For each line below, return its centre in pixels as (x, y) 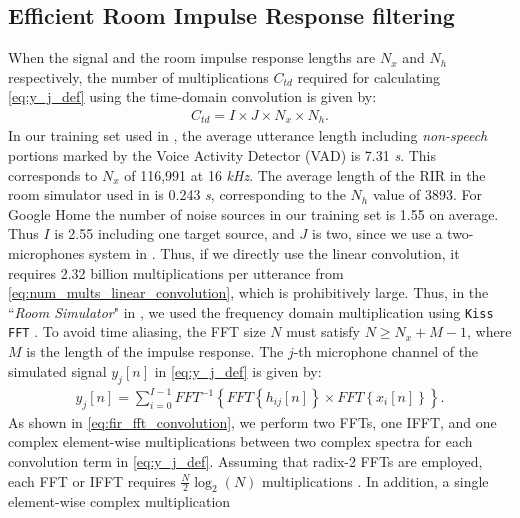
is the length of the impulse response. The (155, 351)
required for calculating (369, 76)
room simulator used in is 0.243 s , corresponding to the (177, 194)
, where (489, 331)
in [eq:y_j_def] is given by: (238, 370)
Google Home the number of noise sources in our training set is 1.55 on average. (253, 213)
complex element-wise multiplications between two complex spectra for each (240, 441)
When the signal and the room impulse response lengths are (192, 57)
